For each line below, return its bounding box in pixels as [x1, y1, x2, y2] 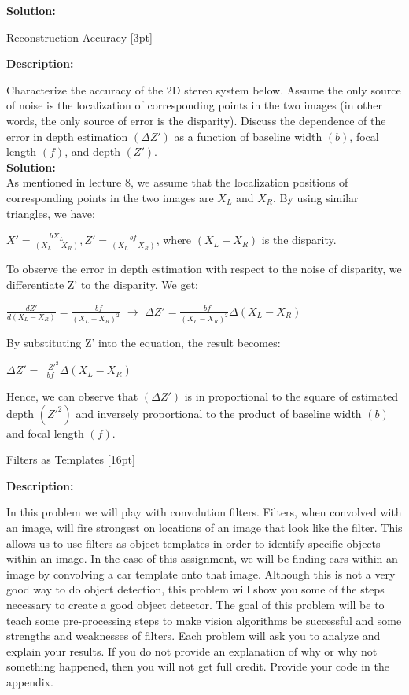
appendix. [6, 673, 53, 689]
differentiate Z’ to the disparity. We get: [6, 276, 198, 293]
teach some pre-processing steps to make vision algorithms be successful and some [6, 612, 402, 628]
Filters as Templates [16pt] [6, 451, 135, 468]
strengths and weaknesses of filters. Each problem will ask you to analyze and [6, 627, 381, 644]
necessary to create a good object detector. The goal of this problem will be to [6, 596, 385, 612]
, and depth [64, 143, 120, 160]
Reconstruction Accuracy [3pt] [6, 28, 153, 45]
